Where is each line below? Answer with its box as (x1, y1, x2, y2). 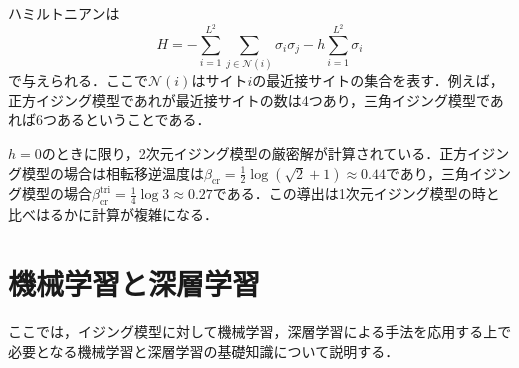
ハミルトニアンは (8, 3, 120, 23)
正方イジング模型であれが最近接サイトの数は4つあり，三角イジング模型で (8, 89, 490, 110)
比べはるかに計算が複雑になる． (8, 204, 218, 225)
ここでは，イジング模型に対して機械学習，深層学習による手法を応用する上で (8, 320, 512, 341)
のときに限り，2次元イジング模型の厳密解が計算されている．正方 (41, 143, 468, 164)
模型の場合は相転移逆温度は (21, 162, 204, 183)
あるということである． (56, 109, 211, 130)
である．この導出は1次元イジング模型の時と (212, 183, 500, 204)
